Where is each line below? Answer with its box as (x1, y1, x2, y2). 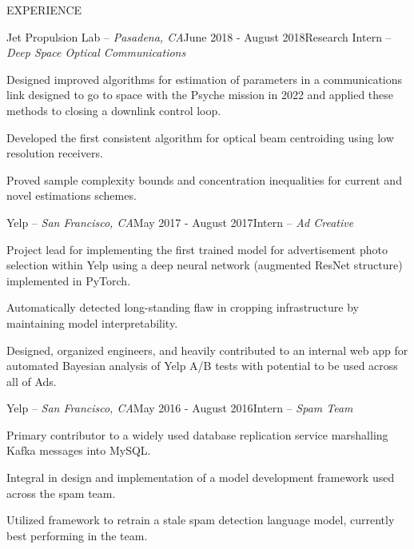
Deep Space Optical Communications (6, 44, 186, 61)
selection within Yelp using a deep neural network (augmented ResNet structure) (6, 257, 403, 273)
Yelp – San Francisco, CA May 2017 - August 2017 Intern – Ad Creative (6, 213, 354, 230)
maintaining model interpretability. (6, 314, 178, 331)
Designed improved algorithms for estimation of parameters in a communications (6, 70, 403, 87)
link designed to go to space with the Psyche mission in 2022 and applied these (6, 86, 394, 103)
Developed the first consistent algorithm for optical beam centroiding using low (6, 129, 394, 145)
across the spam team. (6, 484, 116, 501)
